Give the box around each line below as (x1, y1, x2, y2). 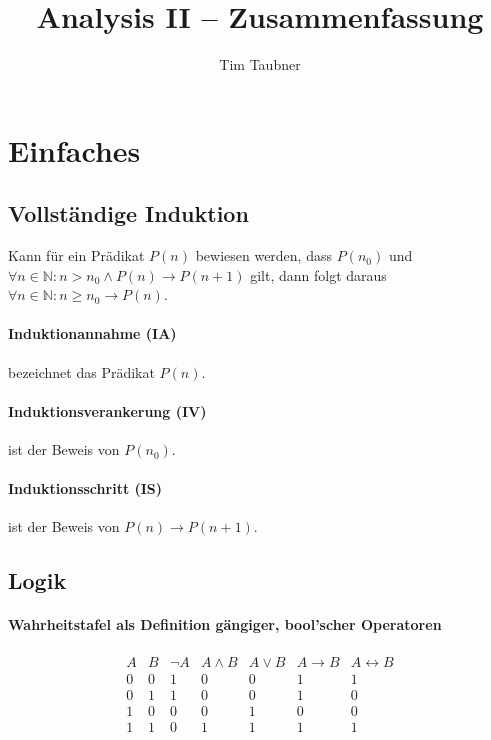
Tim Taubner (219, 54, 301, 75)
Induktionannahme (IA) (8, 323, 177, 344)
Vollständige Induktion (8, 198, 249, 229)
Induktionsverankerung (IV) (8, 400, 207, 421)
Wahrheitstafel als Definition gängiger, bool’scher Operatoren (8, 614, 442, 635)
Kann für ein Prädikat (8, 245, 145, 266)
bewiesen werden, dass (195, 245, 332, 266)
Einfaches (8, 129, 141, 170)
